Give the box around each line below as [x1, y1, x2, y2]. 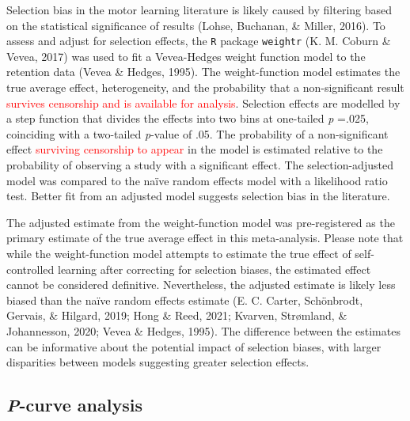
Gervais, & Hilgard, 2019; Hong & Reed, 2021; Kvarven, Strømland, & [6, 307, 347, 324]
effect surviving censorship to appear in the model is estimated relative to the [6, 141, 383, 157]
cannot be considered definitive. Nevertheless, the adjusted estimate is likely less [6, 276, 396, 293]
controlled [6, 260, 55, 277]
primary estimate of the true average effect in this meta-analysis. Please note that [6, 229, 404, 246]
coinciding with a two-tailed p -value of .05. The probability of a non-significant [6, 125, 389, 142]
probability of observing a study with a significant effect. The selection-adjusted [6, 157, 393, 173]
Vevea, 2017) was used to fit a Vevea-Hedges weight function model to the [6, 47, 366, 64]
